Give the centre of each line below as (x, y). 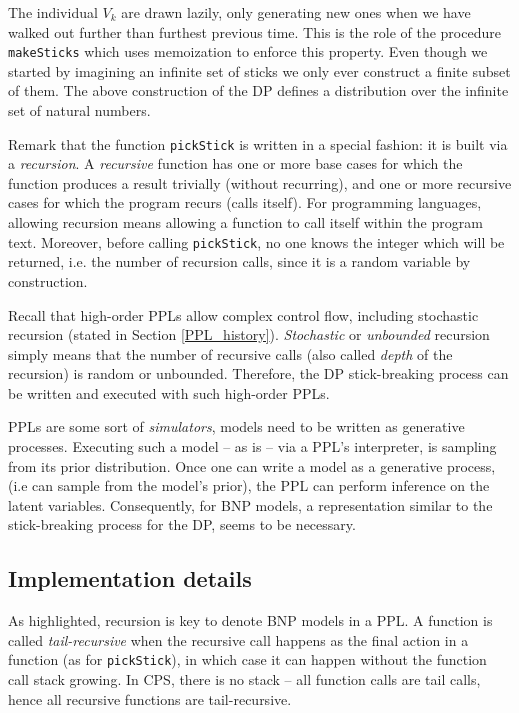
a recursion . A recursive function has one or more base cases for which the (235, 163)
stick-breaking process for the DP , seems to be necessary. (182, 524)
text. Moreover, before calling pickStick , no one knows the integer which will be (256, 241)
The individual (53, 12)
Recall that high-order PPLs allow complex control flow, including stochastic (243, 314)
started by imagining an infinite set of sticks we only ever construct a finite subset (259, 70)
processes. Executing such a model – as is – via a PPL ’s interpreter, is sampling (252, 446)
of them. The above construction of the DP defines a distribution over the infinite (258, 90)
